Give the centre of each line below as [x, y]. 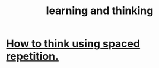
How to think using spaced [73, 44]
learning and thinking [100, 11]
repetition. [33, 56]
